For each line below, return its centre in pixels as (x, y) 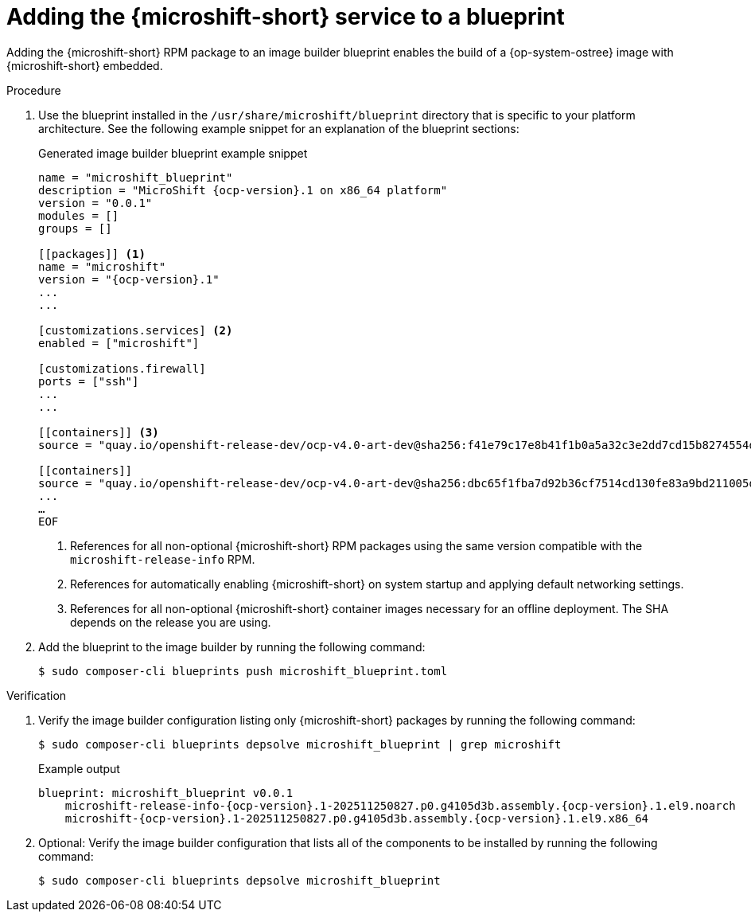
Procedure (34, 90)
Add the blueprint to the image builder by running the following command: (232, 647)
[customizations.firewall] (122, 368)
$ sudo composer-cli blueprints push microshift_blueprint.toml (243, 671)
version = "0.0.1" (95, 203)
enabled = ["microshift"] (119, 343)
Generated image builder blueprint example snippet (173, 153)
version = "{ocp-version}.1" (129, 279)
